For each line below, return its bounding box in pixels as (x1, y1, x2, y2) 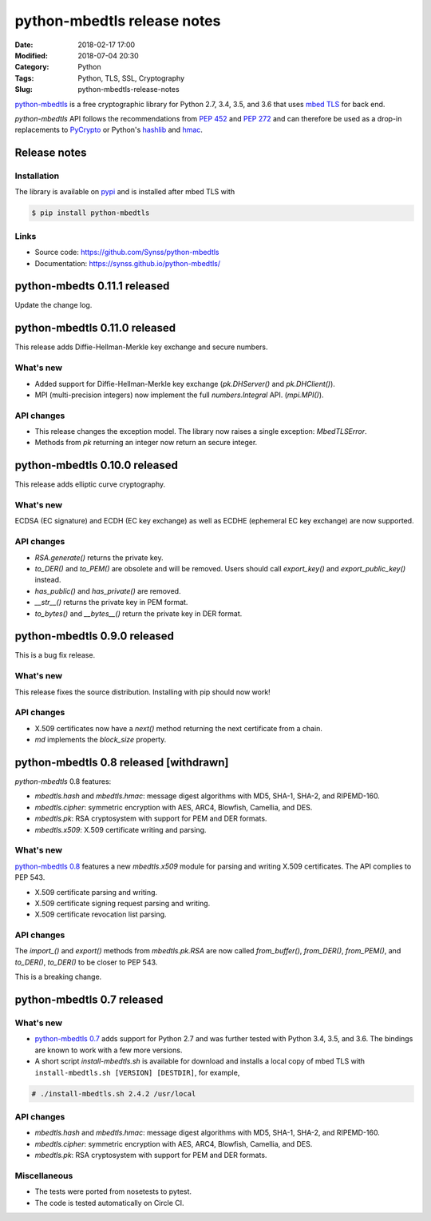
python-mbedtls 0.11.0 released (14, 321, 176, 335)
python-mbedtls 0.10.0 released (14, 459, 179, 472)
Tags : (14, 73, 34, 83)
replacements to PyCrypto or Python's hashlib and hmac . (14, 125, 204, 135)
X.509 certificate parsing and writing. (34, 887, 158, 897)
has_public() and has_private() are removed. (34, 586, 181, 595)
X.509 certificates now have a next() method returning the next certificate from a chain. (34, 723, 323, 733)
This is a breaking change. (14, 972, 102, 982)
